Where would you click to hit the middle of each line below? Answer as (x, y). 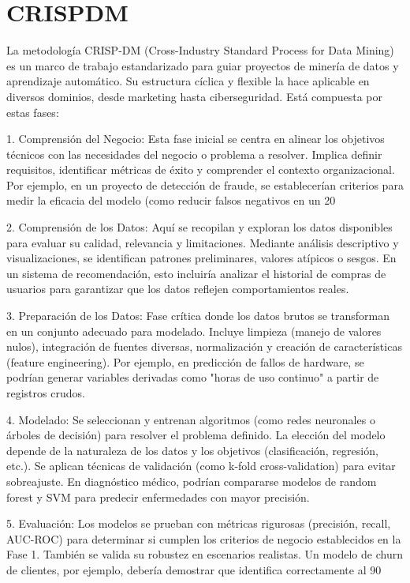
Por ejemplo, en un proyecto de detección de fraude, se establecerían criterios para (205, 184)
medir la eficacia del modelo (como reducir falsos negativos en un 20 (171, 200)
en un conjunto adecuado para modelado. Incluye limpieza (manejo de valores (194, 331)
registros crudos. (46, 393)
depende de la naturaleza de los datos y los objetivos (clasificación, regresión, (192, 450)
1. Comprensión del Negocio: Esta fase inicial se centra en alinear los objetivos (196, 139)
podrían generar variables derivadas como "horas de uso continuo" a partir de (193, 377)
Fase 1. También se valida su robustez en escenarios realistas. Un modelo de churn (205, 554)
